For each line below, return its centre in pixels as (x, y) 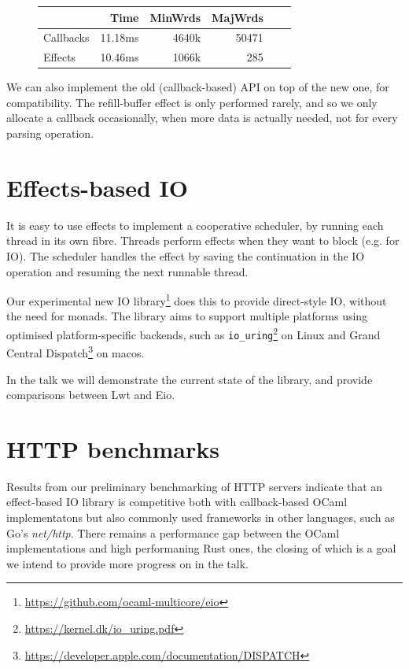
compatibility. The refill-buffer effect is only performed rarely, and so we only (192, 102)
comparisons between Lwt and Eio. (91, 395)
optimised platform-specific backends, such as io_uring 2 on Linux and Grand (193, 333)
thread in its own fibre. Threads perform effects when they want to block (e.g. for (203, 240)
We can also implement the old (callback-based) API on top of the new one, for (198, 87)
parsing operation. (50, 133)
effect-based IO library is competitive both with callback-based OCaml (177, 502)
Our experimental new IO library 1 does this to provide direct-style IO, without (197, 299)
